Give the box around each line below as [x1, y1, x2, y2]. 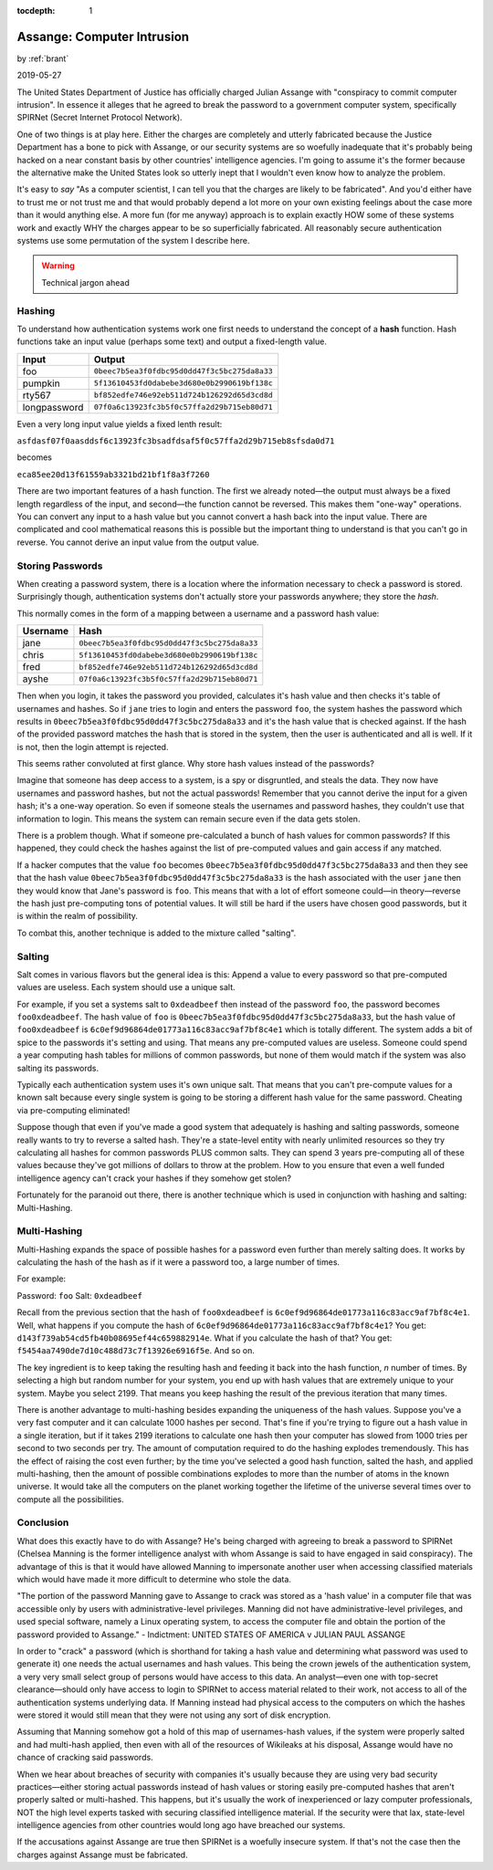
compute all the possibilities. [16, 1493, 125, 1505]
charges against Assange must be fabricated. [16, 1849, 188, 1860]
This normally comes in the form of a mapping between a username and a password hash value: [16, 608, 380, 619]
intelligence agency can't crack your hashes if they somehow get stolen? [16, 1173, 292, 1184]
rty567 [22, 389, 52, 402]
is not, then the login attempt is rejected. [16, 741, 169, 752]
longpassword [22, 401, 84, 413]
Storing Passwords [16, 559, 103, 572]
